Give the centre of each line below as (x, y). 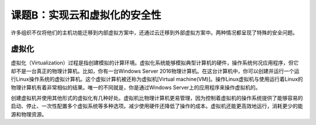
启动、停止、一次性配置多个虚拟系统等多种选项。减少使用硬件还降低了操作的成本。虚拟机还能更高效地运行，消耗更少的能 (157, 106)
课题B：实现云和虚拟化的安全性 (86, 15)
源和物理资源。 (29, 114)
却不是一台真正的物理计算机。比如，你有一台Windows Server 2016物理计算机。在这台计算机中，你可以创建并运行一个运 (155, 71)
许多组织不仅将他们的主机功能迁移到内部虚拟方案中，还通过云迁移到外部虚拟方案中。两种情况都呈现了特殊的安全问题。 (154, 33)
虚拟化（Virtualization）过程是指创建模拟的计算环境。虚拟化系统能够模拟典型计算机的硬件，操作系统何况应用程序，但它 (155, 63)
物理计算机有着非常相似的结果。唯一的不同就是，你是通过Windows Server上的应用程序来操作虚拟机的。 (136, 87)
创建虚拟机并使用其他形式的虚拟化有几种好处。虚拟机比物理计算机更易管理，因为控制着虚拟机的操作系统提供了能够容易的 (157, 98)
